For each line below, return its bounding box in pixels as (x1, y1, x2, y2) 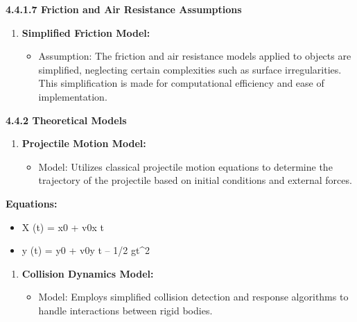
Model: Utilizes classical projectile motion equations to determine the (38, 159, 333, 173)
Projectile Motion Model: (21, 136, 146, 151)
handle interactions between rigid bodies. (38, 303, 213, 317)
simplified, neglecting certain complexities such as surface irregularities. (38, 62, 342, 76)
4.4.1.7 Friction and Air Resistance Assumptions (6, 2, 242, 16)
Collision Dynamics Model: (21, 266, 154, 280)
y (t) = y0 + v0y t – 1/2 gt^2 (21, 243, 150, 257)
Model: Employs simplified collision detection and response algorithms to (38, 289, 349, 304)
